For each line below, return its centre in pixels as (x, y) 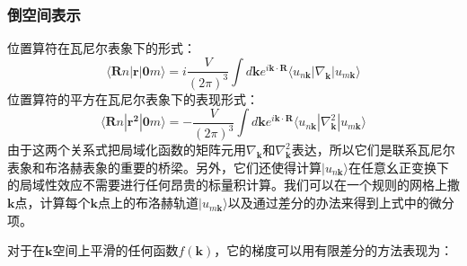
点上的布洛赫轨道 (148, 203)
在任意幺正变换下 (399, 167)
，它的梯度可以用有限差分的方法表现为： (334, 250)
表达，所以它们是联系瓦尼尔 (373, 150)
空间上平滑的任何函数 (115, 250)
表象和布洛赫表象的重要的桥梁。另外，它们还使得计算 (164, 167)
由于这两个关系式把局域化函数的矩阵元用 (127, 150)
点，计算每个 (53, 203)
